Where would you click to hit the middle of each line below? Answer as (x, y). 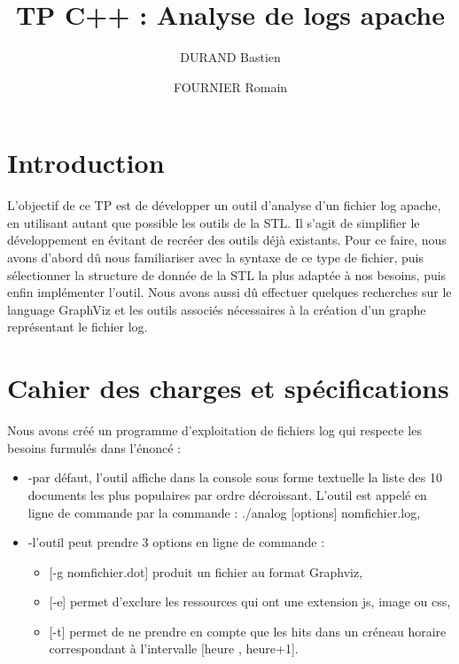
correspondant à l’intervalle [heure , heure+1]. (174, 648)
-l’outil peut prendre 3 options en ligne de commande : (176, 542)
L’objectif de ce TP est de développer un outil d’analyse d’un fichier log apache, (224, 205)
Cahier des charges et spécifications (228, 388)
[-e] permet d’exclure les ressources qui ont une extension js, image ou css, (250, 602)
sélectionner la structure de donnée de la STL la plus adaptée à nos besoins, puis (227, 274)
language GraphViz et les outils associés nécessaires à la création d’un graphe (217, 309)
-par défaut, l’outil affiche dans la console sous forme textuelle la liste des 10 (235, 477)
